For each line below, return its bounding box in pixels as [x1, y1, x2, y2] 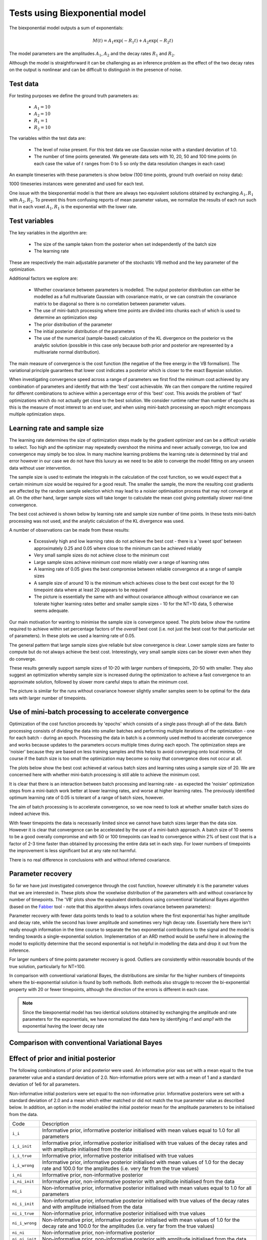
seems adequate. [34, 608, 69, 614]
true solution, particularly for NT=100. [9, 963, 86, 969]
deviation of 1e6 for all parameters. [9, 1081, 80, 1087]
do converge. [9, 656, 37, 662]
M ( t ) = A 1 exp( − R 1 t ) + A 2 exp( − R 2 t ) [92, 38, 173, 45]
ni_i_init [12, 1201, 35, 1206]
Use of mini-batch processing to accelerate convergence [9, 708, 189, 716]
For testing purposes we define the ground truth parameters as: [9, 92, 139, 99]
